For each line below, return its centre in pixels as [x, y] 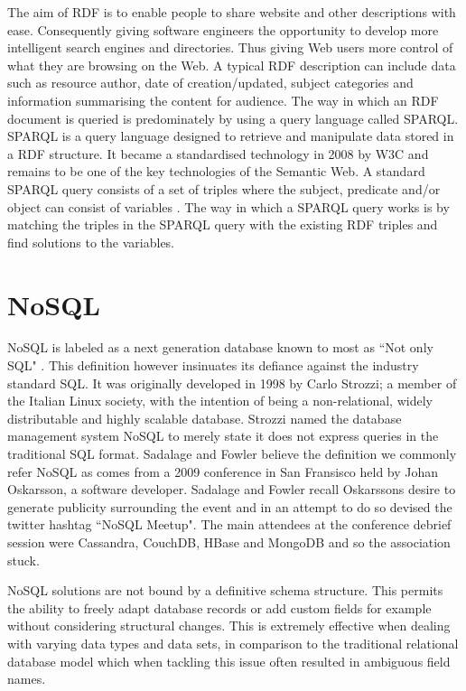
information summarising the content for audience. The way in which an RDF [223, 100]
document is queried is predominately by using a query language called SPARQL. [233, 118]
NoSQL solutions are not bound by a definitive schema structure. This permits [225, 590]
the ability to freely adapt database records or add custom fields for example [219, 607]
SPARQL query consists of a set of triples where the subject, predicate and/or [224, 188]
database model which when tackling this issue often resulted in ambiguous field [229, 661]
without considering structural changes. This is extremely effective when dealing [229, 626]
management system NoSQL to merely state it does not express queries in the [223, 436]
